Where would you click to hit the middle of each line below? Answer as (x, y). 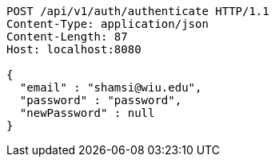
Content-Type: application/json (108, 24)
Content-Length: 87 (67, 37)
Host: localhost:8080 (74, 49)
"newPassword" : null (87, 113)
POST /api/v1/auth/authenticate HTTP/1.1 (138, 11)
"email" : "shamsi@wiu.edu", (111, 87)
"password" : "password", (101, 100)
